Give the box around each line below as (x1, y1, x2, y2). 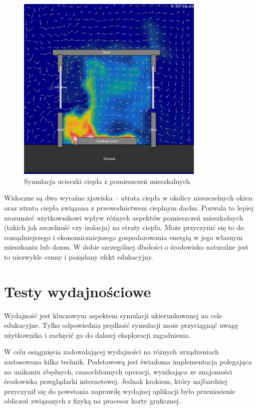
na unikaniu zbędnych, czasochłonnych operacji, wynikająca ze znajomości (4, 366, 232, 376)
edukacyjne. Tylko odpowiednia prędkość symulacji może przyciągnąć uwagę (4, 320, 238, 330)
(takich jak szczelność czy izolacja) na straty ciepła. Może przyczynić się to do (4, 222, 244, 233)
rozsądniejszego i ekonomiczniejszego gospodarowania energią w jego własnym (4, 232, 243, 242)
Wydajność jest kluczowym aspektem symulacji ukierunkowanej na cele (4, 310, 222, 320)
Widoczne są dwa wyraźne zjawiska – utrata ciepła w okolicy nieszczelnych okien (4, 192, 252, 203)
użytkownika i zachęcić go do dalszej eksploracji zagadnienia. (4, 329, 191, 340)
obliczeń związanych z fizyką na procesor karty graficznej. (4, 395, 181, 406)
